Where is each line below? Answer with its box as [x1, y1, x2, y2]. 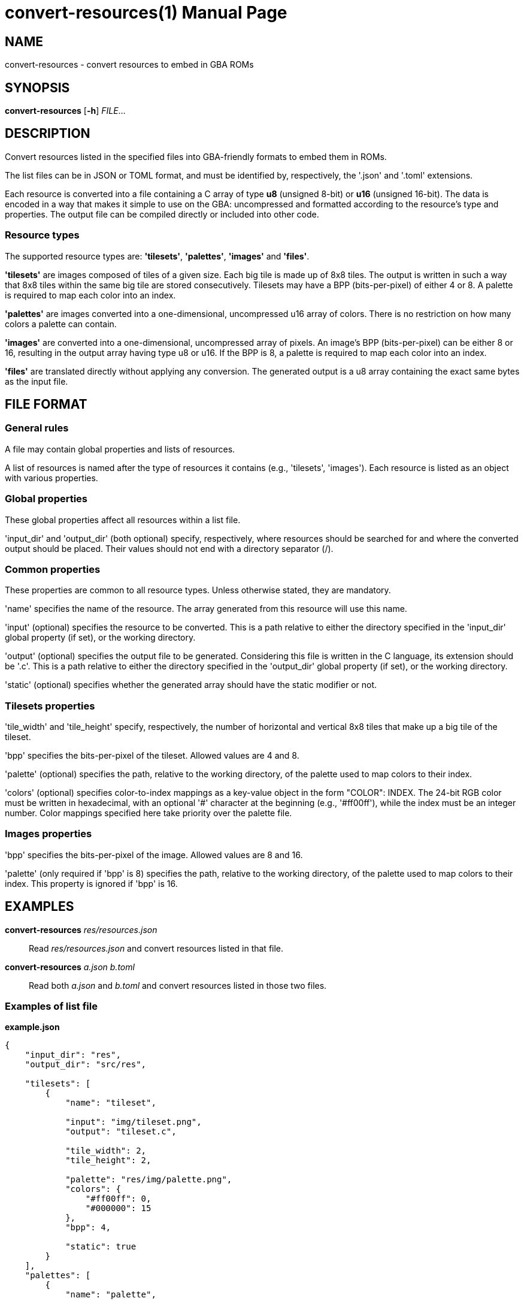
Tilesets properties [5, 699, 95, 712]
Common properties [5, 563, 101, 575]
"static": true [65, 1242, 137, 1252]
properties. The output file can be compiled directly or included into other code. [5, 209, 319, 219]
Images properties [5, 828, 92, 840]
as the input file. [5, 376, 68, 387]
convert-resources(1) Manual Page [5, 2, 287, 23]
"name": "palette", [65, 1290, 156, 1300]
